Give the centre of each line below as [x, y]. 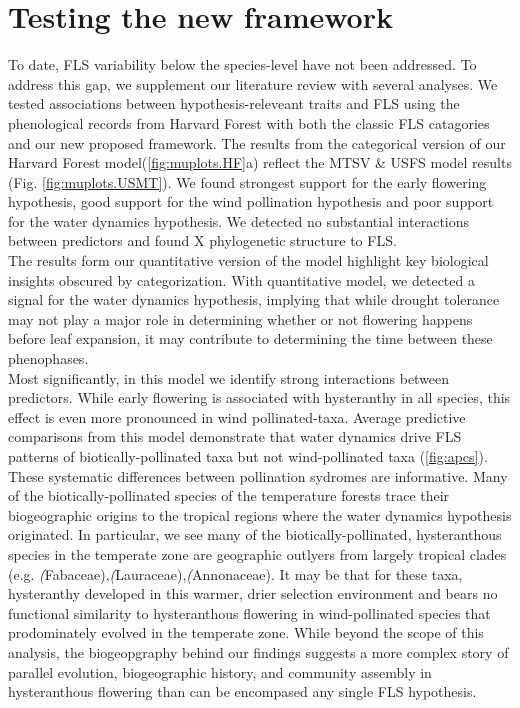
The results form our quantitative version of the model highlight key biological [248, 260]
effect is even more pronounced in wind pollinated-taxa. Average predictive [237, 416]
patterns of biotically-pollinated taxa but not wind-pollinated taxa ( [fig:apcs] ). [248, 456]
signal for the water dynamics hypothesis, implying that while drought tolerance [254, 299]
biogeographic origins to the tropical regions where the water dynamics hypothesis [260, 514]
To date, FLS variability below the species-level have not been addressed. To [242, 64]
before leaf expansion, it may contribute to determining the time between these [250, 338]
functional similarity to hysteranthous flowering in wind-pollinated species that [249, 612]
